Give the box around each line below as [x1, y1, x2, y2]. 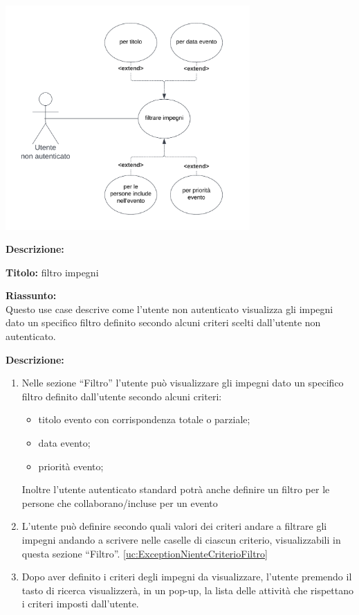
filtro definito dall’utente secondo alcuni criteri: [21, 389, 222, 403]
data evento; [38, 436, 91, 450]
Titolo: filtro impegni [6, 265, 99, 279]
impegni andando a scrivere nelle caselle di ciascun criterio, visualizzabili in [21, 533, 341, 546]
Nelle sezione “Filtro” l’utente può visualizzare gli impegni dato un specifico [21, 375, 344, 390]
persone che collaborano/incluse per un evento [21, 495, 218, 510]
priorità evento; [38, 458, 104, 473]
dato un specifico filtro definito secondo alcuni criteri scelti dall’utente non [6, 315, 321, 330]
